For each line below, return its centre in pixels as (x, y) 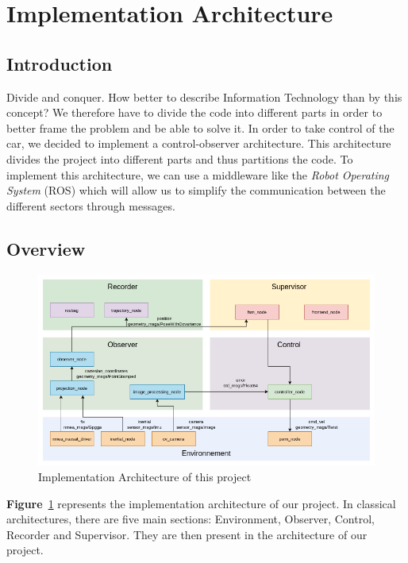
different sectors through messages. (91, 205)
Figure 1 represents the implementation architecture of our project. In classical (201, 503)
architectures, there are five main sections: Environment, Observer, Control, (191, 519)
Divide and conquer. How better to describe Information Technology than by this (204, 96)
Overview (46, 248)
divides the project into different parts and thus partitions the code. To (180, 158)
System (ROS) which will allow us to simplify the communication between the (196, 190)
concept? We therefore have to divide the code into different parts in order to (194, 112)
